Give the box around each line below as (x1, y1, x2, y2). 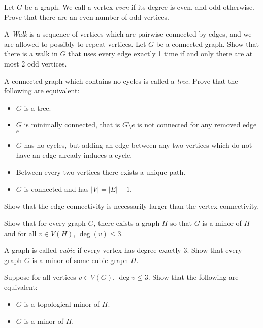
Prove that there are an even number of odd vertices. (4, 11, 169, 22)
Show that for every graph (4, 217, 86, 228)
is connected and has (24, 183, 89, 194)
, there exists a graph (93, 217, 160, 228)
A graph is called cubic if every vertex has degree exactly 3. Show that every (4, 245, 242, 255)
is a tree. (24, 102, 51, 113)
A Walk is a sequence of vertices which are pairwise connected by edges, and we (4, 28, 252, 39)
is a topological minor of (24, 299, 100, 309)
